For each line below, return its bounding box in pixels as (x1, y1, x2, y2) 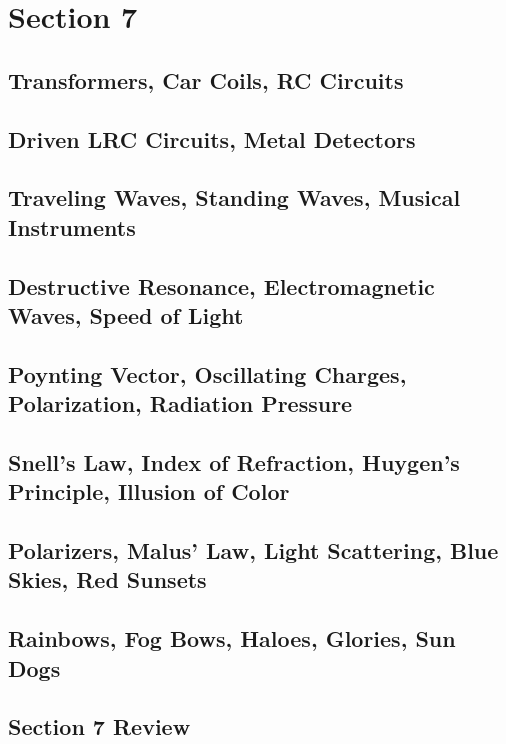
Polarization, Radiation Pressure (8, 388, 353, 419)
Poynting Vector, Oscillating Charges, (8, 358, 407, 389)
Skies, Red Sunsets (8, 564, 207, 595)
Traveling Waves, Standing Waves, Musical (8, 182, 461, 213)
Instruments (8, 211, 136, 242)
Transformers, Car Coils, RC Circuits (8, 64, 404, 95)
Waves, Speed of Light (8, 299, 244, 330)
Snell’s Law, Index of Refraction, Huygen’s (8, 446, 460, 477)
